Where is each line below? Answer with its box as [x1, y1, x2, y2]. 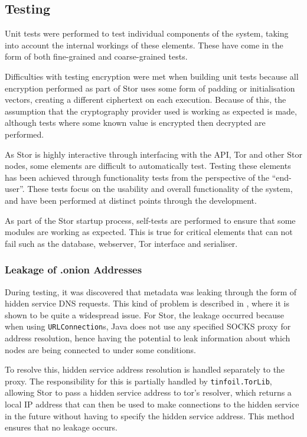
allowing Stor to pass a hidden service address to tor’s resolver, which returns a [5, 386, 292, 399]
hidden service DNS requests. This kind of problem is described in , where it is [5, 297, 289, 309]
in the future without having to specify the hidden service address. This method [5, 409, 295, 422]
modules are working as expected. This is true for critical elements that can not [5, 226, 293, 238]
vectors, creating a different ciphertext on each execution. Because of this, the [5, 93, 286, 106]
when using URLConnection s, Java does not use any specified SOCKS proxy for [5, 320, 291, 332]
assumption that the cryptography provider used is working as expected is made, [5, 105, 297, 117]
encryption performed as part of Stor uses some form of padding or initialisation [5, 81, 295, 94]
